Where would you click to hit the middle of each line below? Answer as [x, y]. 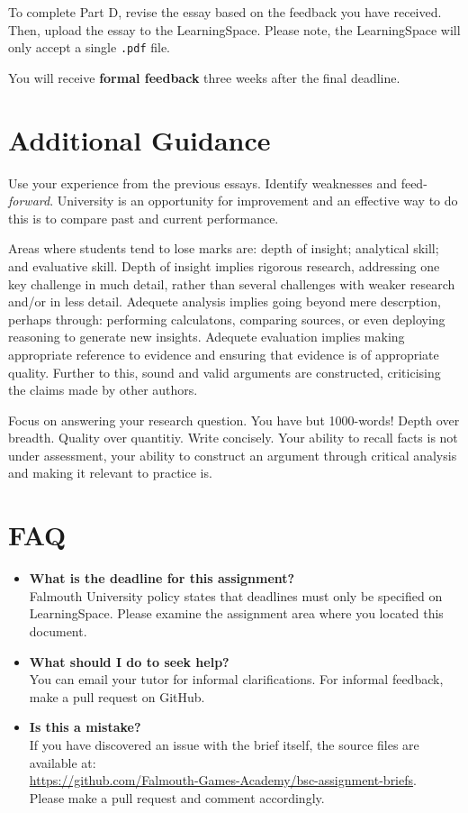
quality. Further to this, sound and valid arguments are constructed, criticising [225, 372]
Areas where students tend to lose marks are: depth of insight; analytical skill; [224, 248]
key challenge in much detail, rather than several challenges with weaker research [232, 283]
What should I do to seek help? [129, 661]
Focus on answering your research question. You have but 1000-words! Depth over [234, 420]
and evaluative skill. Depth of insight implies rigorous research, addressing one [224, 265]
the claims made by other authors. [103, 390]
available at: [63, 762]
